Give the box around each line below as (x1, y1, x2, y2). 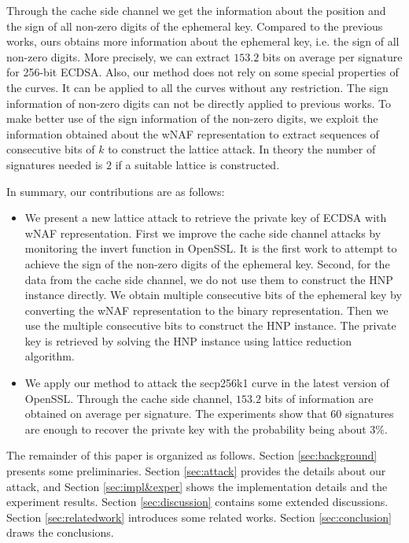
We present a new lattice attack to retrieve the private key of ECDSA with (24, 209, 387, 226)
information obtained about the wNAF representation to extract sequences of (6, 125, 379, 142)
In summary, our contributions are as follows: (6, 183, 225, 199)
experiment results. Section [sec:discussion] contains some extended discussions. (6, 493, 389, 510)
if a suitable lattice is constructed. (115, 156, 280, 172)
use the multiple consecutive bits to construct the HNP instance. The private (24, 317, 396, 334)
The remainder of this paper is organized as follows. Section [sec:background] (6, 447, 378, 464)
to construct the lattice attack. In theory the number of (108, 141, 376, 157)
